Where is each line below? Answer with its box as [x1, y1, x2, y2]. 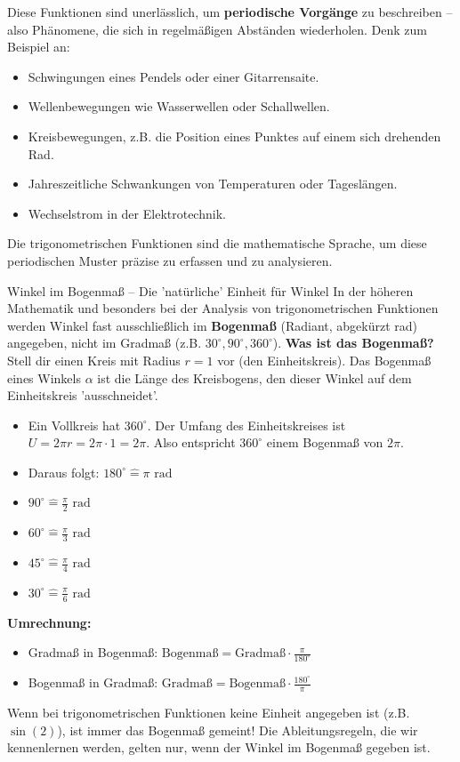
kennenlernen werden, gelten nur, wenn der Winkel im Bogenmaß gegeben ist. [7, 738, 431, 757]
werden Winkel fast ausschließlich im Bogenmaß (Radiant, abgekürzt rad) [7, 316, 417, 334]
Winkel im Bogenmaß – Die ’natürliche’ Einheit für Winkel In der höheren [7, 281, 414, 300]
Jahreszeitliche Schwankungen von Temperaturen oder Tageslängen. [28, 174, 398, 193]
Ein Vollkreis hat [28, 415, 121, 434]
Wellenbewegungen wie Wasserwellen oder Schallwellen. [28, 97, 330, 116]
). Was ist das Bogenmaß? [272, 333, 434, 352]
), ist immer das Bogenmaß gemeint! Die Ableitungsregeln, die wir [57, 720, 418, 739]
